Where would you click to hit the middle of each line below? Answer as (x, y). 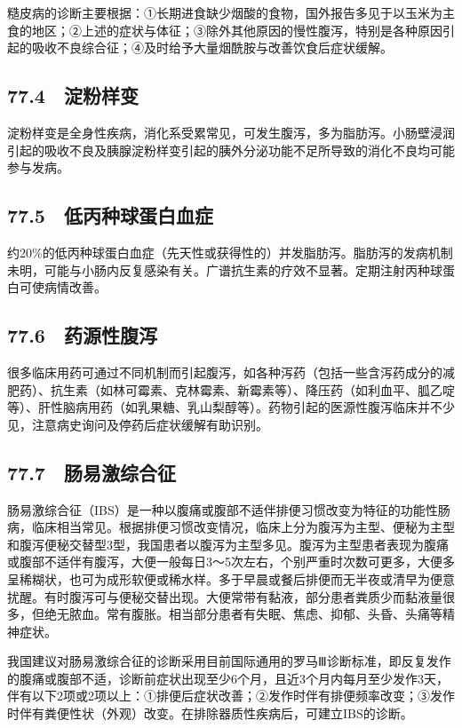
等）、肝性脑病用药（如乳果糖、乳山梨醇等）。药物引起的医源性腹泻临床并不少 (231, 407)
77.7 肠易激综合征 (92, 472)
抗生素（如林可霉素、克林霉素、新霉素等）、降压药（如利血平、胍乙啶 (252, 389)
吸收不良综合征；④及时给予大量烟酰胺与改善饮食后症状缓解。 (212, 47)
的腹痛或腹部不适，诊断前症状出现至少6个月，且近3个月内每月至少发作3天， (228, 678)
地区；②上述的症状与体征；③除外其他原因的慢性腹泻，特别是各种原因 (237, 30)
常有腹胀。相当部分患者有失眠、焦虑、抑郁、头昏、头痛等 (274, 614)
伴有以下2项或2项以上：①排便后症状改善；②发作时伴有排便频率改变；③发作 (231, 696)
